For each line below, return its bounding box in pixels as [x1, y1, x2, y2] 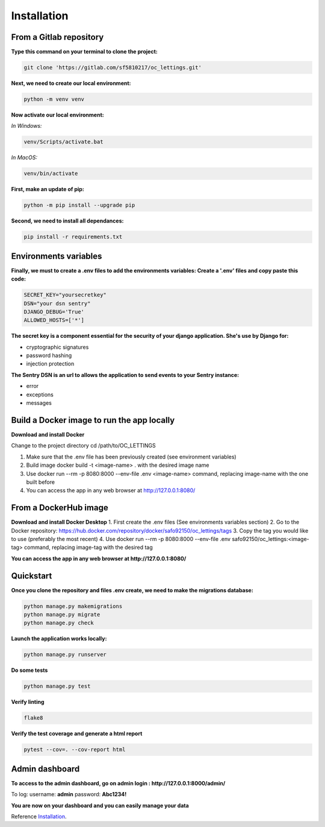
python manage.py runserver [23, 651, 107, 658]
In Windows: [11, 122, 42, 130]
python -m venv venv [23, 96, 84, 103]
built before [26, 478, 55, 486]
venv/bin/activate [23, 170, 78, 177]
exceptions [26, 391, 54, 398]
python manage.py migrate [23, 611, 101, 618]
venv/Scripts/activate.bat [23, 139, 104, 145]
